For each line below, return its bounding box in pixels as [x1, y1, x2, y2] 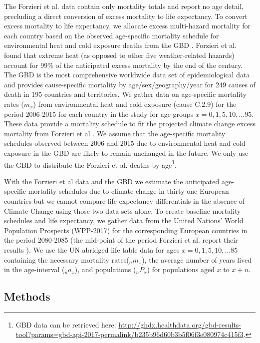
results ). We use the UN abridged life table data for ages [4, 244, 180, 255]
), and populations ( [74, 264, 136, 275]
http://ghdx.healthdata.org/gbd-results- [118, 319, 242, 330]
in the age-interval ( [4, 264, 65, 275]
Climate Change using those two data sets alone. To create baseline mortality [4, 205, 241, 216]
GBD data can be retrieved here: [15, 319, 116, 330]
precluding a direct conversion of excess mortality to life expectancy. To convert [4, 10, 248, 21]
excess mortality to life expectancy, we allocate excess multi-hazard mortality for [4, 20, 251, 31]
